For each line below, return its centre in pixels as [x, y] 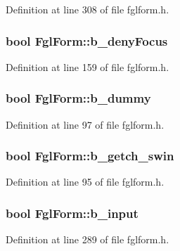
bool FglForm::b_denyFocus [87, 40]
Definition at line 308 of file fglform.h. [88, 9]
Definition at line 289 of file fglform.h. [88, 239]
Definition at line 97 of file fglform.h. [85, 124]
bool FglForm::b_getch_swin [90, 156]
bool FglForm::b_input [72, 213]
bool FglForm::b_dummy [78, 98]
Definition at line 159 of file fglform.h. [88, 66]
